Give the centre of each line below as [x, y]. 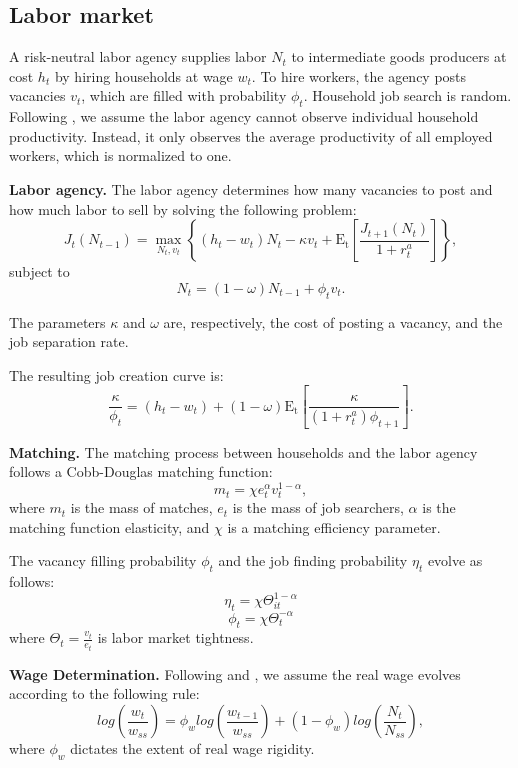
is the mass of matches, [141, 507]
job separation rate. [69, 341]
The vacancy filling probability [103, 560]
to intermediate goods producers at [399, 56]
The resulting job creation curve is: [116, 374]
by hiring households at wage [143, 75]
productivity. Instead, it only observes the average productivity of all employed [251, 135]
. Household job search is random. [407, 95]
